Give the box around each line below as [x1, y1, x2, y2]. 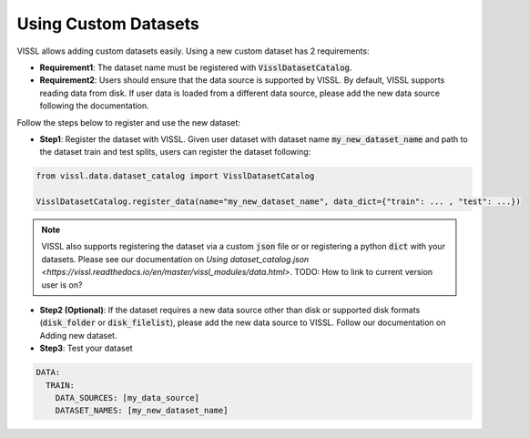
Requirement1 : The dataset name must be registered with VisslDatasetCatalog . [39, 62, 352, 73]
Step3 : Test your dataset [39, 342, 133, 354]
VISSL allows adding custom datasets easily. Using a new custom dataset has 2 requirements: [16, 46, 370, 56]
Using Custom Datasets [16, 14, 199, 34]
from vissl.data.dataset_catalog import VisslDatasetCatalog [36, 171, 315, 181]
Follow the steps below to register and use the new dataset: [16, 117, 241, 127]
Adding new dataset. [39, 330, 117, 341]
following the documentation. [39, 100, 149, 111]
